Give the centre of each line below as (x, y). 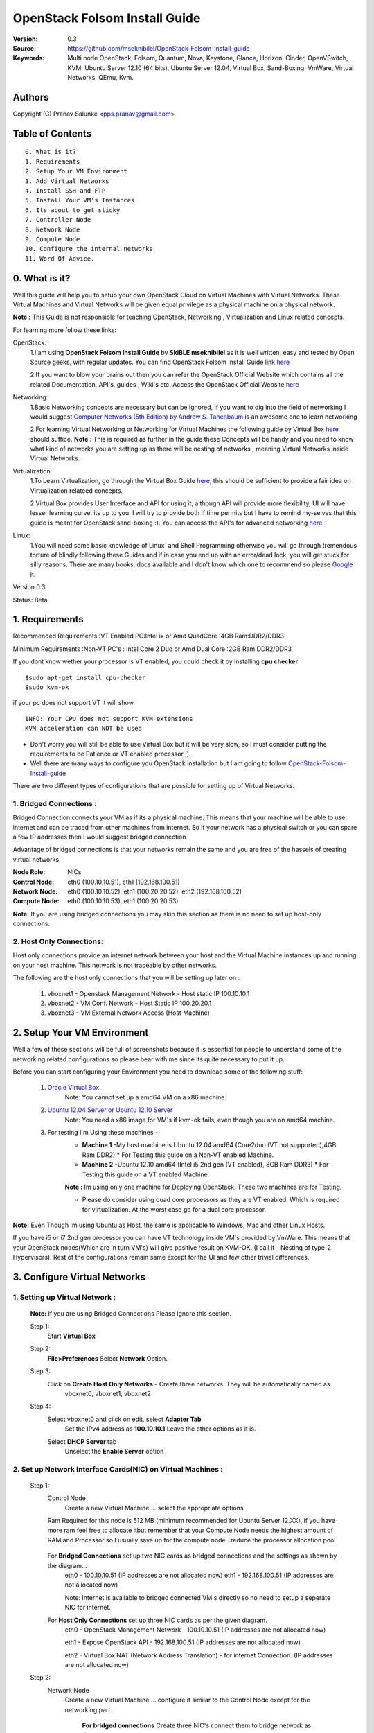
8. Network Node (53, 229)
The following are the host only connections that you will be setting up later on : (126, 978)
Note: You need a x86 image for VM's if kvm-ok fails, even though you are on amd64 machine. (200, 1120)
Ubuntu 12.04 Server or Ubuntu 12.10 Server (110, 1110)
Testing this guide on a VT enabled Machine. (146, 1174)
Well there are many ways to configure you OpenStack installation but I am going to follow (158, 763)
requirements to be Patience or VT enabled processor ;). (110, 754)
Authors (31, 97)
